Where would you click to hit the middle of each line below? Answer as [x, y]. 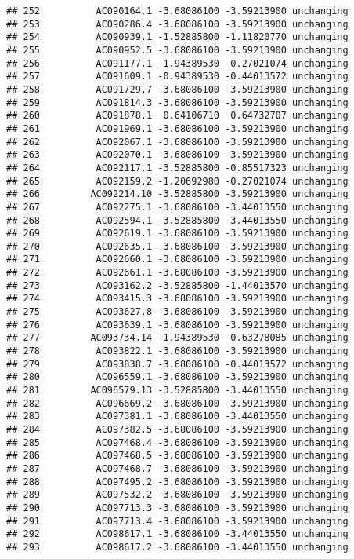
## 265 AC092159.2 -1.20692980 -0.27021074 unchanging [177, 181]
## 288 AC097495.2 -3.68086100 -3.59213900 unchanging [177, 482]
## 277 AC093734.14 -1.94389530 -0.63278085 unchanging [177, 338]
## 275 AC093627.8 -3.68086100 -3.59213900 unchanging [177, 312]
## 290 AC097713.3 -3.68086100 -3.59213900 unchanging [177, 508]
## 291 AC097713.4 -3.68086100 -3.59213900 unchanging [177, 521]
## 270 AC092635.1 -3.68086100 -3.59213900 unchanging [177, 246]
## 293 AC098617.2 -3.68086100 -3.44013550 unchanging [177, 547]
